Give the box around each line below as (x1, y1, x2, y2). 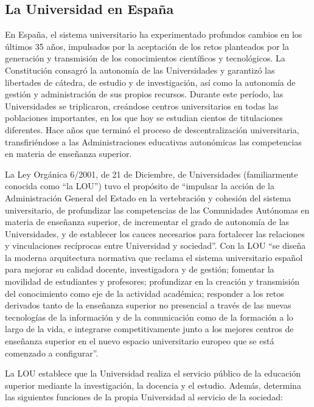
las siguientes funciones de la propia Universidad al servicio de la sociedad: (5, 391, 283, 403)
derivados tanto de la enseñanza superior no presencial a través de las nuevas (5, 299, 291, 311)
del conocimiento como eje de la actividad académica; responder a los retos (5, 287, 284, 299)
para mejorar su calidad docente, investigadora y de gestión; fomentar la (5, 263, 274, 276)
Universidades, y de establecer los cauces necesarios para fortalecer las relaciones (5, 227, 305, 240)
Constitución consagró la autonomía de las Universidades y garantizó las (5, 63, 275, 76)
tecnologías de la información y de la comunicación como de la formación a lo (5, 310, 293, 323)
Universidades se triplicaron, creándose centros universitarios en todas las (5, 99, 279, 112)
